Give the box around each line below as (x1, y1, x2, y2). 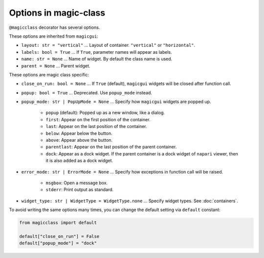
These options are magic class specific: (9, 71, 89, 78)
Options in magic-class (9, 7, 105, 18)
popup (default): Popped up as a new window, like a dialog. (45, 110, 165, 116)
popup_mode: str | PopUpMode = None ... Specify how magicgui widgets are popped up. (21, 99, 211, 105)
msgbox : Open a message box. (45, 180, 108, 186)
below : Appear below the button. (45, 130, 112, 136)
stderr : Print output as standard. (45, 187, 114, 193)
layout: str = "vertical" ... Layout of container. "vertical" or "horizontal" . (21, 42, 196, 48)
